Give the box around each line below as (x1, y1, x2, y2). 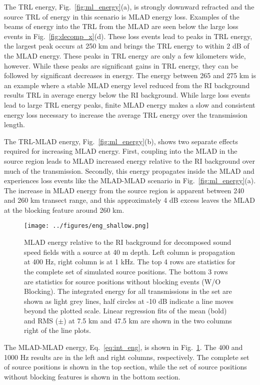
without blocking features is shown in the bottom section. (4, 371, 180, 381)
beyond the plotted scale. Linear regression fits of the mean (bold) (24, 305, 227, 316)
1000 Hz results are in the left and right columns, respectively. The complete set (4, 351, 249, 362)
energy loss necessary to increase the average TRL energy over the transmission (4, 109, 247, 120)
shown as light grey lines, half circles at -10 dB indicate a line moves (24, 295, 234, 306)
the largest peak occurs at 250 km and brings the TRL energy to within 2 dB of (4, 41, 249, 51)
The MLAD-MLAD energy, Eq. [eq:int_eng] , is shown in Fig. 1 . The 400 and (4, 342, 243, 352)
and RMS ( (24, 315, 58, 325)
